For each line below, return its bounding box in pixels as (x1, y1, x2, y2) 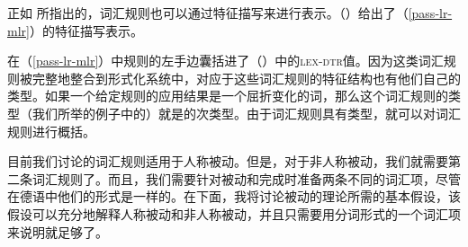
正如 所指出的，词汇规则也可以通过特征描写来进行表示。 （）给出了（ (7, 4, 409, 22)
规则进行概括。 (7, 121, 95, 140)
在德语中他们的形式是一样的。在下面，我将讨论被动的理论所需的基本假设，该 (7, 187, 461, 206)
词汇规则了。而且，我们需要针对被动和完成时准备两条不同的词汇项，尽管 (31, 169, 461, 188)
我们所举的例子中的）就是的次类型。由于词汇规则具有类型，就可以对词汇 (31, 103, 461, 122)
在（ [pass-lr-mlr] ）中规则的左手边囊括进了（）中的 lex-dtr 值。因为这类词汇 (7, 51, 444, 70)
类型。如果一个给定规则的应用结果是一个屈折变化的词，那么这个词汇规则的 (7, 86, 448, 105)
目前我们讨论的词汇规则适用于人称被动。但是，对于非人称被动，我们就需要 (7, 152, 448, 171)
